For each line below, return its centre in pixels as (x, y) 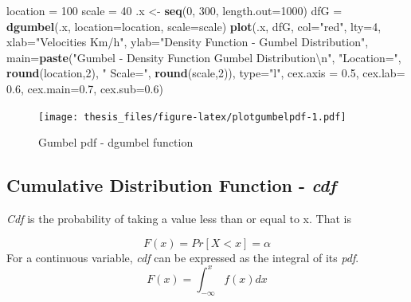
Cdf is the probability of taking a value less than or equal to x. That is (179, 219)
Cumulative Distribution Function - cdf (171, 185)
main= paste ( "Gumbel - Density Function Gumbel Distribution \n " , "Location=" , (204, 57)
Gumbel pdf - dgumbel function (116, 142)
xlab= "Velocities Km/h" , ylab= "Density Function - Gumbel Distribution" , (188, 42)
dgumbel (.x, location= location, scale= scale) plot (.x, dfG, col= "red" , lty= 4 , (194, 26)
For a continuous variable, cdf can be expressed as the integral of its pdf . (183, 257)
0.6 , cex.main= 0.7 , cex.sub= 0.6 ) (85, 88)
